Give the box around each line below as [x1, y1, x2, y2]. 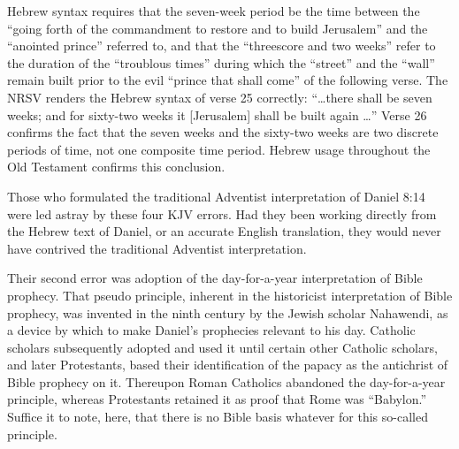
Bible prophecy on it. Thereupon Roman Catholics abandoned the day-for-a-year [7, 372, 446, 391]
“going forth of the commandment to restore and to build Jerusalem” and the [7, 19, 428, 37]
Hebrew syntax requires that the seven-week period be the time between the [7, 2, 420, 19]
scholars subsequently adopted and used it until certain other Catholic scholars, [7, 338, 438, 356]
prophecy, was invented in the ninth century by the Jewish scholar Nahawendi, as [7, 303, 448, 322]
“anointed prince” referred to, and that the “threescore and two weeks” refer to [7, 36, 436, 55]
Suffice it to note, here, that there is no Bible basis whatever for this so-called [7, 407, 428, 426]
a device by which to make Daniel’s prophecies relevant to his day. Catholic [7, 321, 416, 339]
